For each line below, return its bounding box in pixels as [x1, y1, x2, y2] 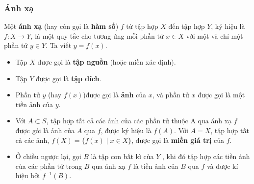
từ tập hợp [126, 21, 158, 31]
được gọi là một [198, 90, 245, 100]
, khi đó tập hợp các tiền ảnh [162, 151, 250, 161]
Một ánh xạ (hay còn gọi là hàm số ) [4, 21, 119, 31]
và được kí [206, 161, 238, 171]
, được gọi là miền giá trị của [131, 135, 225, 145]
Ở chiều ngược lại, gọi [15, 151, 81, 161]
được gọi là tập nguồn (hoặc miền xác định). [37, 57, 176, 67]
